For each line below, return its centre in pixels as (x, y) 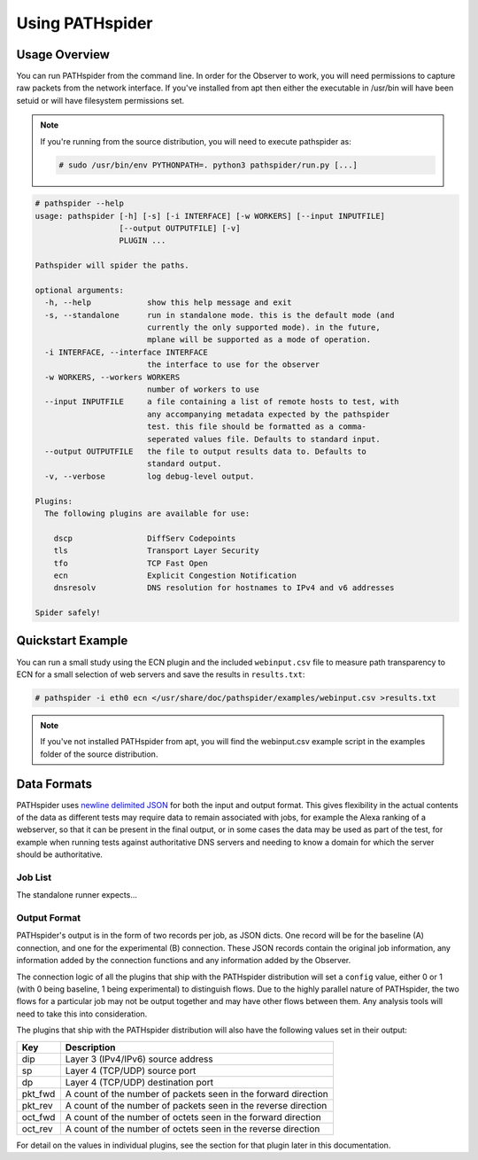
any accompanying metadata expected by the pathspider (268, 414)
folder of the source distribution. (99, 754)
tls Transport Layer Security (157, 551)
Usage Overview (63, 54)
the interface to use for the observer (233, 365)
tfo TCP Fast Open (131, 563)
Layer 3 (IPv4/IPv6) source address (139, 1059)
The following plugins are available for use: (147, 513)
